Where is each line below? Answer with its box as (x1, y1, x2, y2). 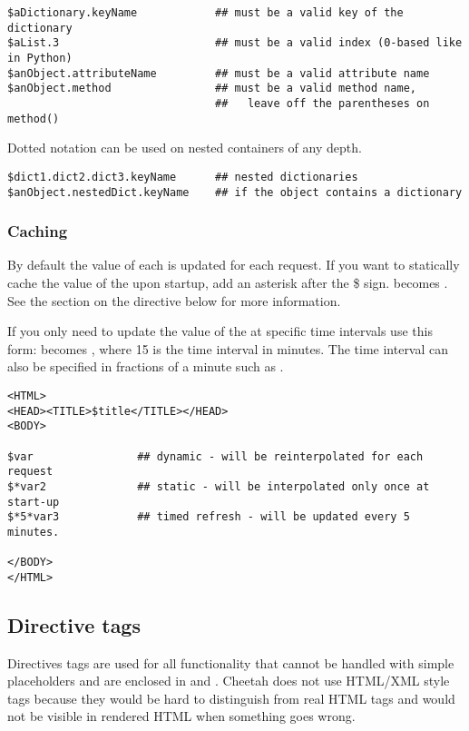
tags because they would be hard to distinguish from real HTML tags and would (7, 688, 455, 707)
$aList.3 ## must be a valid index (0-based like (7, 36, 463, 50)
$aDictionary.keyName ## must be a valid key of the (7, 6, 404, 19)
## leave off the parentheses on (215, 96, 430, 110)
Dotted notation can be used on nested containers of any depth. (7, 138, 362, 157)
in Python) (7, 51, 73, 64)
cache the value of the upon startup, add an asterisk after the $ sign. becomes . (7, 272, 448, 291)
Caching (7, 220, 68, 242)
